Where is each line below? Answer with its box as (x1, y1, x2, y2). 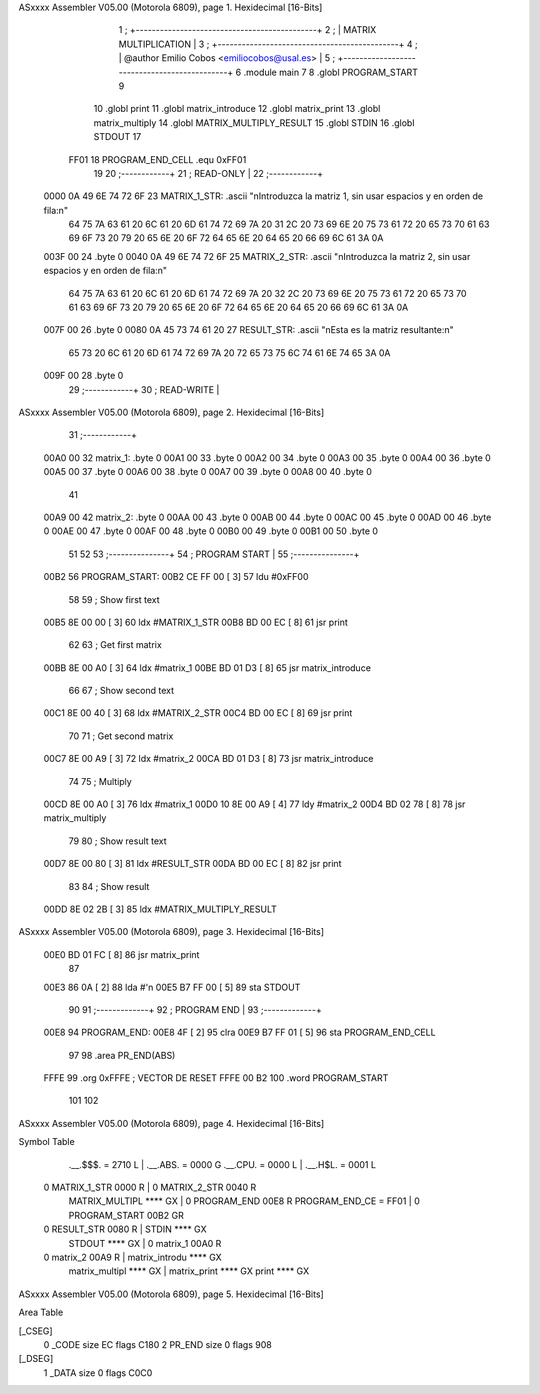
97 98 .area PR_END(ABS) (68, 1049, 176, 1061)
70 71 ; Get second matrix (68, 730, 174, 742)
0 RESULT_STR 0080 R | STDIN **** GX (43, 1223, 207, 1235)
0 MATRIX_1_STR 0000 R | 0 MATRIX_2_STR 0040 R (43, 1181, 257, 1194)
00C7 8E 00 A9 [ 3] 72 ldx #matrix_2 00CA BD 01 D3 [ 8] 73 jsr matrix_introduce (43, 753, 374, 765)
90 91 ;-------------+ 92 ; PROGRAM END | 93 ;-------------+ (68, 1003, 322, 1015)
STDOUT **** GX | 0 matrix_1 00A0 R (68, 1237, 222, 1249)
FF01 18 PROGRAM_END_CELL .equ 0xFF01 (68, 153, 247, 165)
